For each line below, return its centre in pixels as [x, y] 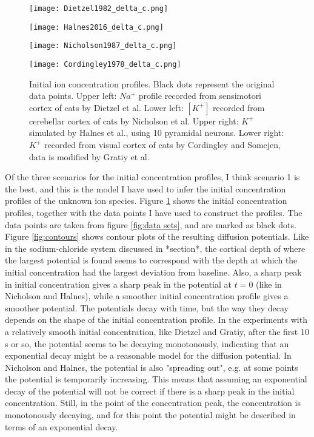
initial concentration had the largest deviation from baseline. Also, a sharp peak [153, 272]
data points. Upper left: [73, 96]
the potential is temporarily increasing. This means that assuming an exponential [156, 379]
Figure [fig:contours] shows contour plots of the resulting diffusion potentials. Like [157, 236]
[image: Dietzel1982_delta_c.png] [99, 8]
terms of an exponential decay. [62, 426]
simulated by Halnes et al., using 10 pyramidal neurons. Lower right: [157, 133]
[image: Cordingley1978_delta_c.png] [105, 64]
